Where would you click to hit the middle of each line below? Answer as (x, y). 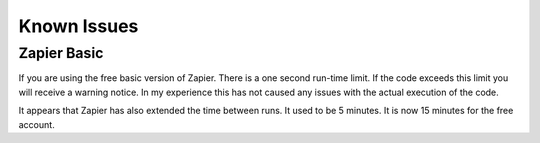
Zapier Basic (61, 53)
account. (36, 124)
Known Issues (78, 26)
